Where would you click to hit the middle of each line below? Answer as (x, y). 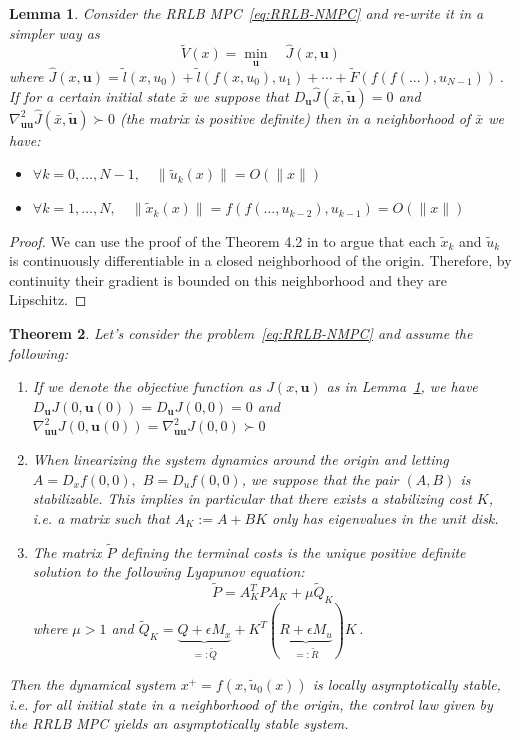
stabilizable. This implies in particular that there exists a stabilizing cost (252, 498)
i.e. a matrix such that (101, 517)
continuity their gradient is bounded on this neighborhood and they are (228, 279)
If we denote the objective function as (147, 386)
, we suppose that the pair (320, 478)
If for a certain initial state (92, 95)
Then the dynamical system (92, 683)
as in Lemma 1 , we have (402, 386)
